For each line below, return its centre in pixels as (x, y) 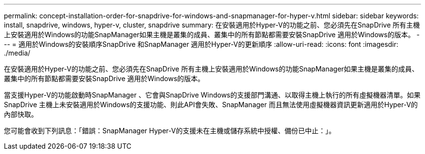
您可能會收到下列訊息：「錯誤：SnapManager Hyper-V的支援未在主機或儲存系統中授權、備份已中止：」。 (170, 131)
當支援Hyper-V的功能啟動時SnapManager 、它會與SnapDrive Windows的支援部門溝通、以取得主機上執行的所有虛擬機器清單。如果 (212, 95)
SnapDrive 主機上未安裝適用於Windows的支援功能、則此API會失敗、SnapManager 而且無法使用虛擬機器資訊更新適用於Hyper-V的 (211, 105)
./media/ (17, 53)
